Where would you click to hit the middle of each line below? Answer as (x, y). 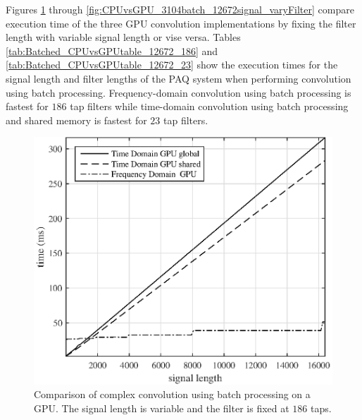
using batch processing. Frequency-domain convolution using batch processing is (179, 92)
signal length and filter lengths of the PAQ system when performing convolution (179, 78)
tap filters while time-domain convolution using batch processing (209, 106)
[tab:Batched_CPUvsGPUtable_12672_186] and (112, 50)
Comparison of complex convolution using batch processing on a (172, 394)
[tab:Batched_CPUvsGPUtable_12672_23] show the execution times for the (172, 65)
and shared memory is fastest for (76, 120)
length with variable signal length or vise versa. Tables (123, 37)
